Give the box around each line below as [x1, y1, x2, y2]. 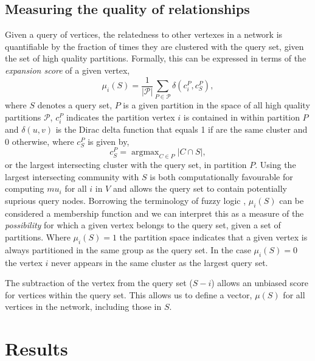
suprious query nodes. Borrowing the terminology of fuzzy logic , [5, 194, 246, 206]
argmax [131, 148, 159, 157]
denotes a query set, [37, 99, 112, 111]
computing [5, 182, 44, 195]
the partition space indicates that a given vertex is [119, 230, 308, 243]
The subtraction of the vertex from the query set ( [5, 276, 193, 289]
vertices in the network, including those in [5, 300, 162, 313]
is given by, [88, 135, 130, 147]
